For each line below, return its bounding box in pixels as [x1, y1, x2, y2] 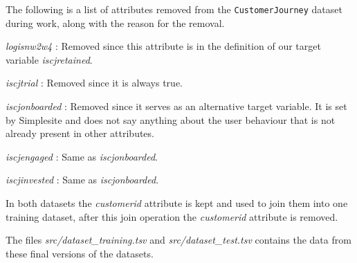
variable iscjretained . [6, 52, 93, 66]
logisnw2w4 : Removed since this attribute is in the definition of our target [6, 39, 321, 53]
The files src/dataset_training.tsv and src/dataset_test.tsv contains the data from [6, 233, 351, 247]
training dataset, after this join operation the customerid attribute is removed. [6, 209, 338, 224]
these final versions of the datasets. [6, 246, 154, 260]
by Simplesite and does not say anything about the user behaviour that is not [6, 112, 336, 127]
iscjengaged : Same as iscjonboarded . [6, 149, 158, 163]
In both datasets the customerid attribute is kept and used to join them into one [6, 196, 348, 210]
